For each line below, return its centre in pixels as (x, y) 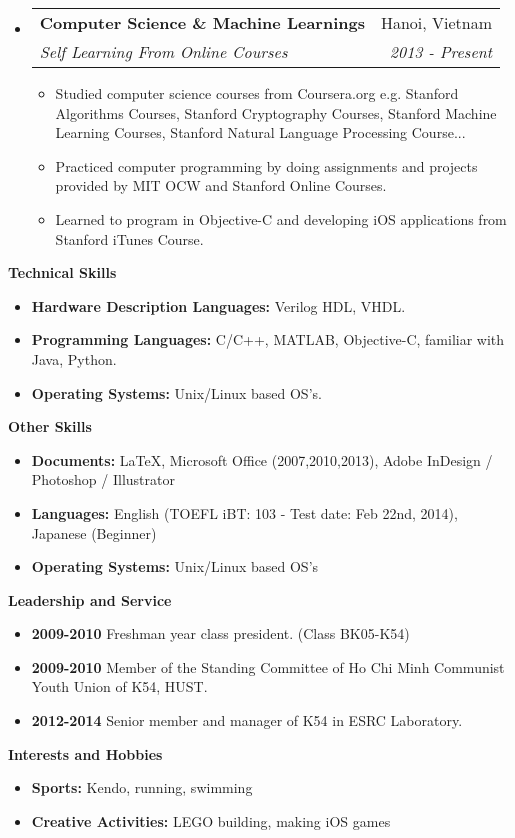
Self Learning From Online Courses (163, 51)
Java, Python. (74, 358)
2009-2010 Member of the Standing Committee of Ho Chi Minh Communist (268, 666)
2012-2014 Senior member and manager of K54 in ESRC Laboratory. (247, 720)
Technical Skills (62, 272)
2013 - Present (441, 51)
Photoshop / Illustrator (103, 479)
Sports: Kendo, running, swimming (142, 787)
